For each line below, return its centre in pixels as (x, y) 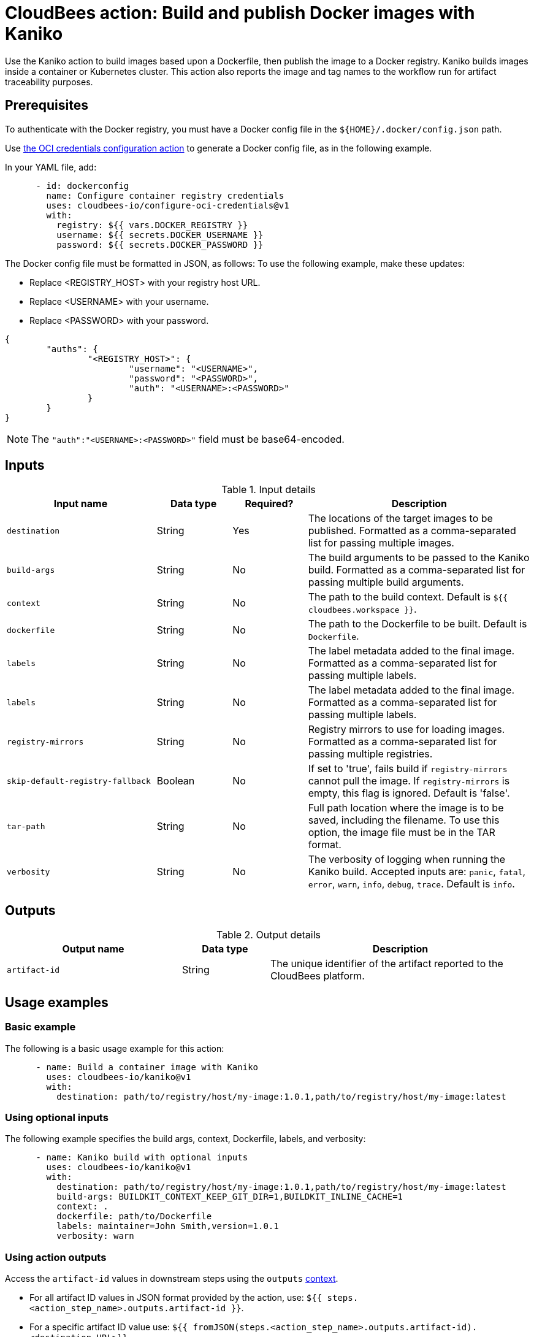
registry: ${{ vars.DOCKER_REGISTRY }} (152, 225)
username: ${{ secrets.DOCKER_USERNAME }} (160, 235)
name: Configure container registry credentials (165, 195)
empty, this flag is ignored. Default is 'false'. (409, 793)
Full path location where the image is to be (406, 808)
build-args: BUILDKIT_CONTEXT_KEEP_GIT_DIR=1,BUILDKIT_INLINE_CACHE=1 (230, 1197)
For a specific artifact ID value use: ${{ (109, 1327)
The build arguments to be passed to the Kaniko (419, 558)
